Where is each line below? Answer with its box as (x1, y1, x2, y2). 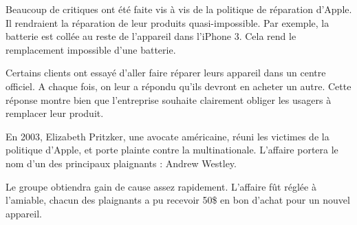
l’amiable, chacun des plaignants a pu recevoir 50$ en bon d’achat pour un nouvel (6, 193, 350, 207)
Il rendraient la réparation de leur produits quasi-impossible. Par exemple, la (6, 15, 329, 30)
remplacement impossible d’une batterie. (6, 42, 176, 56)
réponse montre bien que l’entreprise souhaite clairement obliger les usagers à (6, 92, 332, 107)
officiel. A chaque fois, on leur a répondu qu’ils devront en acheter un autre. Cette (6, 78, 351, 93)
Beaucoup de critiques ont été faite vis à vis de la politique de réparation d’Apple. (6, 2, 352, 16)
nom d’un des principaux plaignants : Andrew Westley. (6, 156, 237, 170)
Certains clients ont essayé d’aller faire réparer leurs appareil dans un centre (6, 65, 326, 80)
